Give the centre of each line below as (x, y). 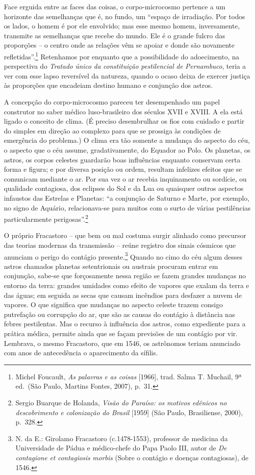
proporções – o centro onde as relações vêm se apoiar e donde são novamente (119, 45)
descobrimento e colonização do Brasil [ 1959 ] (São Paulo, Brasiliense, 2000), (129, 412)
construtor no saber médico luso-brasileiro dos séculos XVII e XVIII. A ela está (123, 111)
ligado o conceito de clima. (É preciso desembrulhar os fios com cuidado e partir (124, 121)
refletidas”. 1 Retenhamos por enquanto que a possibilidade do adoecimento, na (122, 55)
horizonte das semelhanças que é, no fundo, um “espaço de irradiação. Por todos (125, 16)
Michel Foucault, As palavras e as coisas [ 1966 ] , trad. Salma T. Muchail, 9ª (128, 376)
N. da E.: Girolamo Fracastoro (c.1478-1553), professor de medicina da (122, 438)
